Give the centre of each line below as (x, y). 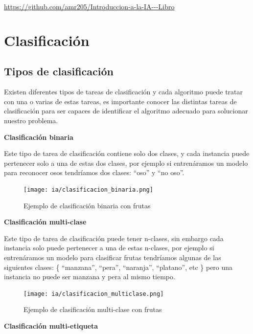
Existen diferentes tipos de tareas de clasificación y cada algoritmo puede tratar (124, 92)
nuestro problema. (31, 120)
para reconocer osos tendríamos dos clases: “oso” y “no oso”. (94, 172)
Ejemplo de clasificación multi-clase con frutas (93, 309)
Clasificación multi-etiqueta (51, 325)
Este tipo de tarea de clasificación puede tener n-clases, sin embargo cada (114, 238)
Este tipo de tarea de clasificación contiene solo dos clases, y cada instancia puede (127, 153)
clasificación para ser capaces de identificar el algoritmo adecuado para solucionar (126, 111)
